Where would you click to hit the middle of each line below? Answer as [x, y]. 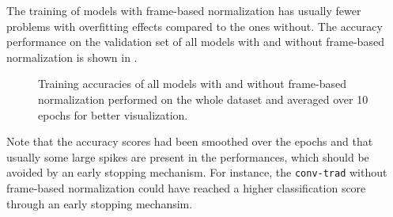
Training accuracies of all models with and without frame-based [193, 84]
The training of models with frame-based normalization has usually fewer [184, 10]
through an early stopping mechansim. [100, 203]
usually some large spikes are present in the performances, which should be [188, 156]
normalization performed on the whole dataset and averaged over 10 [203, 99]
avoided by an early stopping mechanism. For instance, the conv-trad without [197, 172]
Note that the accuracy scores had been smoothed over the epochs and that [190, 141]
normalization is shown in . [72, 57]
